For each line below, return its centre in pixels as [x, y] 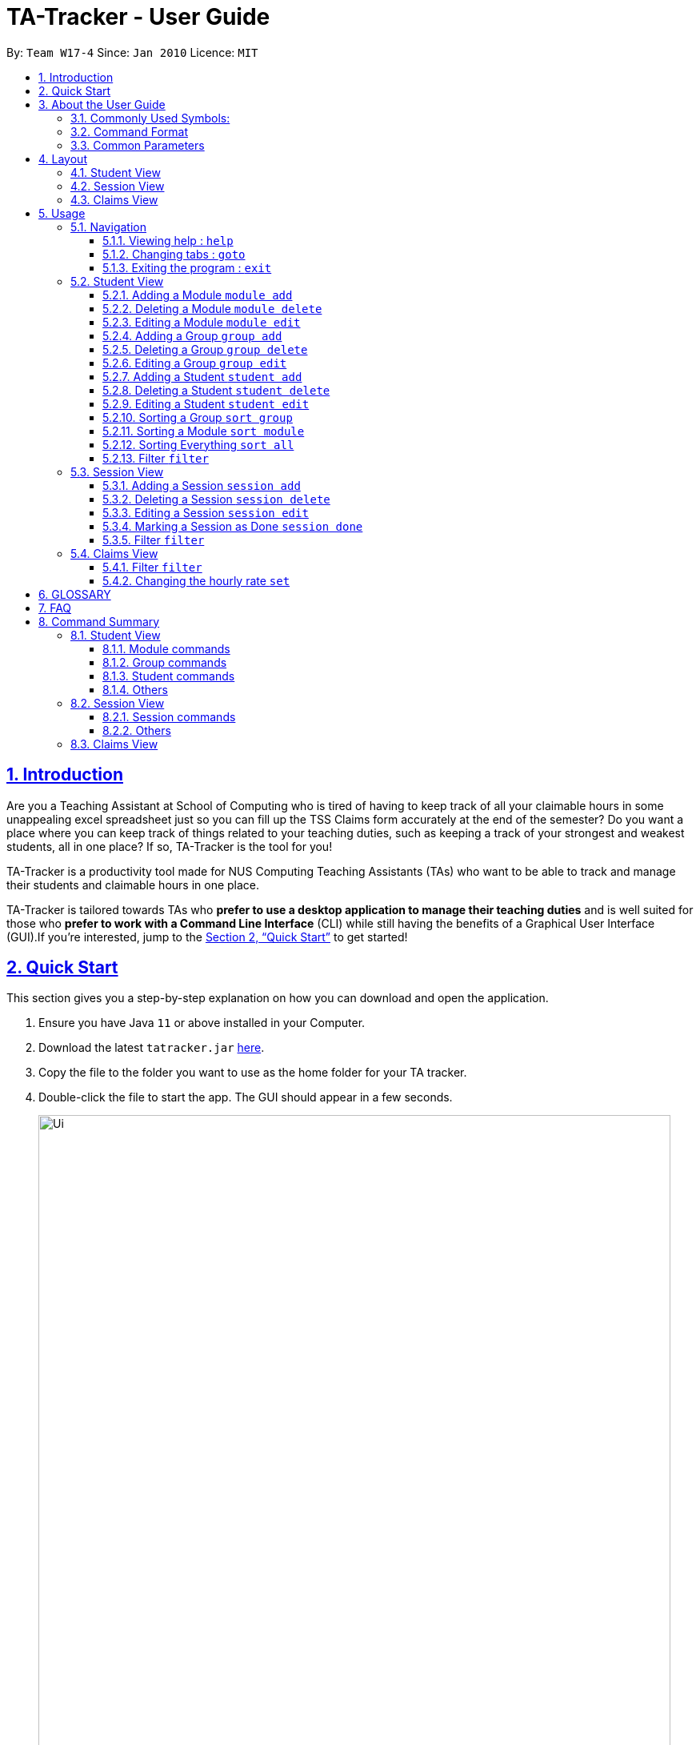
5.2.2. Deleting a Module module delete [212, 308]
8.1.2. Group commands [165, 662]
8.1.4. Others [135, 689]
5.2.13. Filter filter [156, 458]
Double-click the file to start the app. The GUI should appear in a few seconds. [246, 1097]
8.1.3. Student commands [169, 676]
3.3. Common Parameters [138, 145]
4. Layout [63, 158]
